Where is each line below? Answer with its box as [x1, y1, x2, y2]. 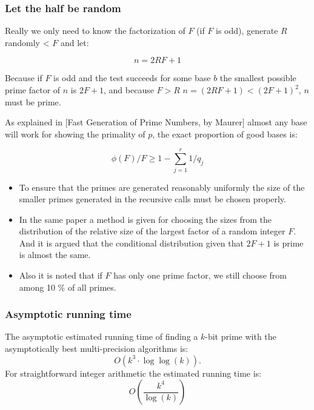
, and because [104, 84, 154, 96]
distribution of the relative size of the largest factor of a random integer [19, 225, 286, 237]
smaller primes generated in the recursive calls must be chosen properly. [19, 193, 286, 205]
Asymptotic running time [5, 306, 132, 322]
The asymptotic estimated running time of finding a [5, 330, 198, 343]
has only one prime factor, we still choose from [113, 269, 287, 282]
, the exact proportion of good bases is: [152, 127, 298, 140]
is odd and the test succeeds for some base [53, 71, 211, 84]
